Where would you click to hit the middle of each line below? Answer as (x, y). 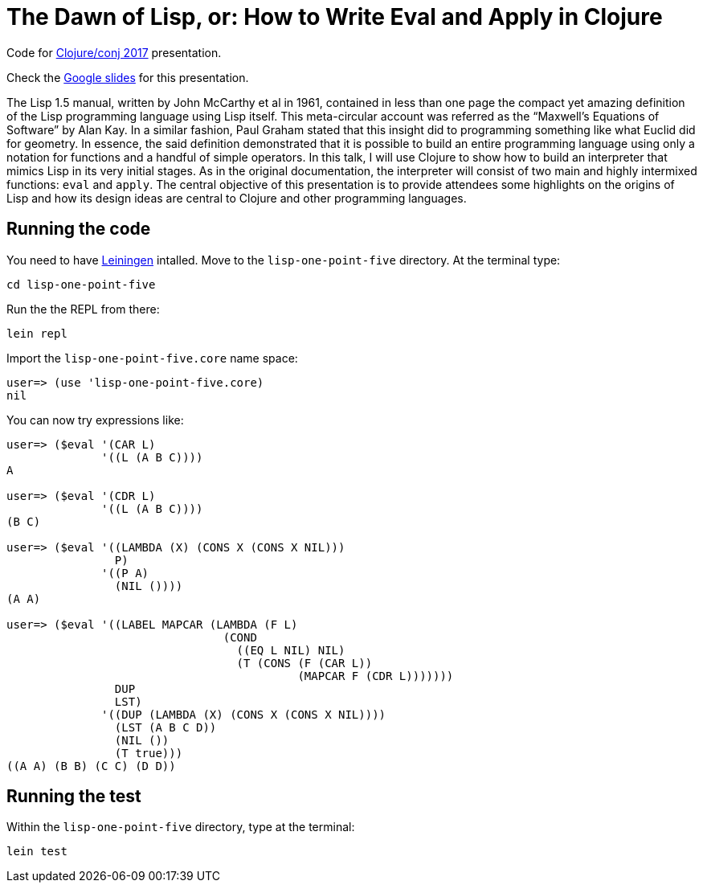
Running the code (79, 229)
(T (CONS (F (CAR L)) (304, 663)
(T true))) (149, 753)
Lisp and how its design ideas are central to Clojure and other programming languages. (237, 198)
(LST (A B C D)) (166, 727)
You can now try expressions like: (95, 420)
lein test (37, 852)
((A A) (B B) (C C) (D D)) (91, 766)
